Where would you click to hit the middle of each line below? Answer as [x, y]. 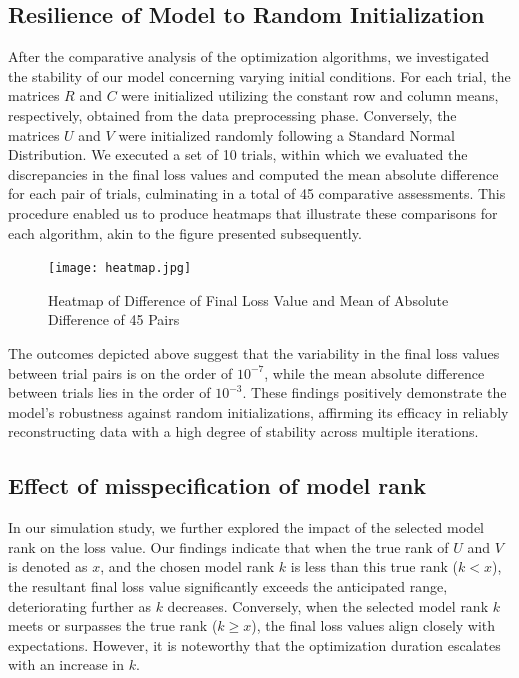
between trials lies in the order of [109, 392]
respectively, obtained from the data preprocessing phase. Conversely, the [232, 114]
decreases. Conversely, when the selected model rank [328, 605]
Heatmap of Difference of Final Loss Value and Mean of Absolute [248, 299]
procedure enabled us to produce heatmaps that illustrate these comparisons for [253, 212]
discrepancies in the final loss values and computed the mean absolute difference [253, 173]
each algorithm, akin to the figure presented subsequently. [185, 232]
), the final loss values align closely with [373, 625]
